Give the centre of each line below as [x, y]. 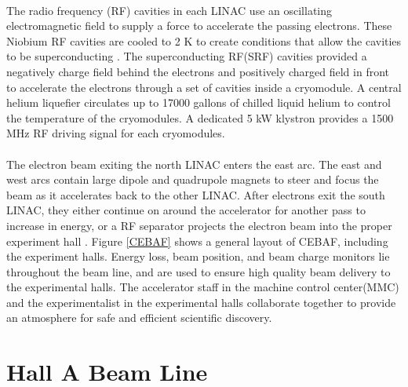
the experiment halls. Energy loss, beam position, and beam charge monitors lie [198, 256]
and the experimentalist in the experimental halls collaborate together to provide [201, 302]
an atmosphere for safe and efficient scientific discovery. [139, 318]
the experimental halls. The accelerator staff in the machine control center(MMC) [203, 287]
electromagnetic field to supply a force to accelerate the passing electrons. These [199, 26]
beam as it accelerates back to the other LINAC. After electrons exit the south [196, 194]
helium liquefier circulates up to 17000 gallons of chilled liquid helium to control [199, 102]
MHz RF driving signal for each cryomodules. [116, 133]
